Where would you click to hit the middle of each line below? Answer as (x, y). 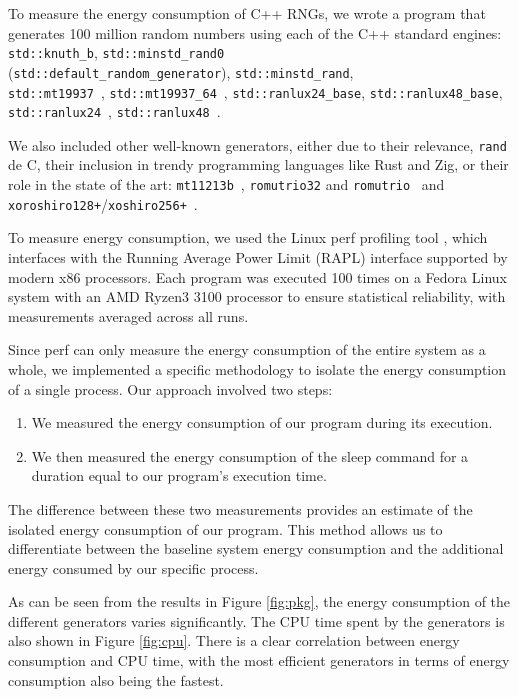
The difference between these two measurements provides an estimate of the (240, 508)
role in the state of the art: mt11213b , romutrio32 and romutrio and (226, 184)
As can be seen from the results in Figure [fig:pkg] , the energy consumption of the (259, 601)
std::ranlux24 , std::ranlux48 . (114, 111)
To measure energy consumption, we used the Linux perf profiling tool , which (248, 237)
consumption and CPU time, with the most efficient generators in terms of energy (259, 660)
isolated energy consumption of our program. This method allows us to (225, 528)
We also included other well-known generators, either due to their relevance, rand (257, 144)
